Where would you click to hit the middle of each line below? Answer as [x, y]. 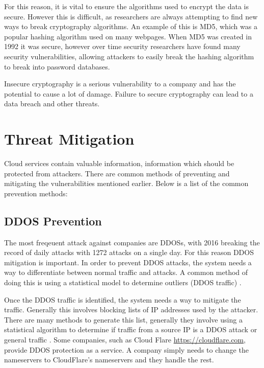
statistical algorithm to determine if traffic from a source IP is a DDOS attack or [131, 329]
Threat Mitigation [69, 139]
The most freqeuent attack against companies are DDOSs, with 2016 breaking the [132, 242]
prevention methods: [36, 193]
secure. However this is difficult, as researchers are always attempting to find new [131, 16]
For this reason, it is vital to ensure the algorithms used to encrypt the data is [127, 6]
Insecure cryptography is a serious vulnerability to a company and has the [120, 84]
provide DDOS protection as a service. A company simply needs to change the [126, 349]
